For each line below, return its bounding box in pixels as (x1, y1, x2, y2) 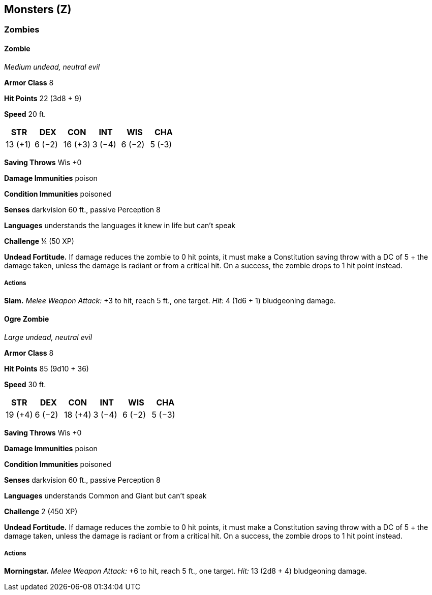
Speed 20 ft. (4, 109, 46, 118)
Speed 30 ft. (4, 380, 46, 389)
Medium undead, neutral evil (4, 62, 100, 71)
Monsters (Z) (4, 3, 72, 16)
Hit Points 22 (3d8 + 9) (4, 93, 82, 103)
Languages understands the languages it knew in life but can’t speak (4, 221, 236, 230)
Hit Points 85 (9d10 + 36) (4, 364, 89, 373)
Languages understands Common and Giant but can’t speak (4, 491, 207, 500)
